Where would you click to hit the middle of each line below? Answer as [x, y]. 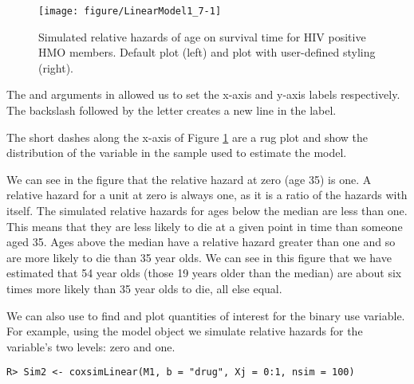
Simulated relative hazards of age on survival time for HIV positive [202, 36]
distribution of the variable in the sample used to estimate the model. [177, 153]
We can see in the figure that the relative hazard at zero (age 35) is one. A [189, 179]
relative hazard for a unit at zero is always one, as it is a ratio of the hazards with [207, 195]
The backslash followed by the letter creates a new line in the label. [172, 110]
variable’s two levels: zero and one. [91, 346]
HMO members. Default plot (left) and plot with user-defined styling [207, 52]
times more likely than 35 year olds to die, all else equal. [144, 288]
